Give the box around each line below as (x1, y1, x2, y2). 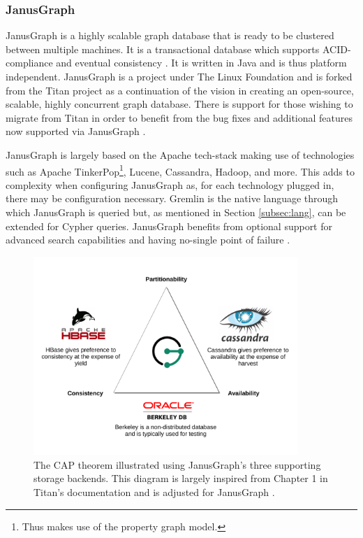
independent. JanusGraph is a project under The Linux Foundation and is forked (6, 69, 353, 83)
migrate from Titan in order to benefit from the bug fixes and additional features (6, 110, 353, 125)
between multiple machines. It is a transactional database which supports (6, 41, 320, 56)
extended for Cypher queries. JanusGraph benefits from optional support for (6, 218, 333, 233)
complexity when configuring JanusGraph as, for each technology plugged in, (6, 177, 334, 192)
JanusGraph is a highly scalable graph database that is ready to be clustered (6, 28, 334, 43)
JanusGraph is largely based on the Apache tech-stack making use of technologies (6, 147, 355, 162)
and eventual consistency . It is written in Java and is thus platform (56, 55, 347, 70)
